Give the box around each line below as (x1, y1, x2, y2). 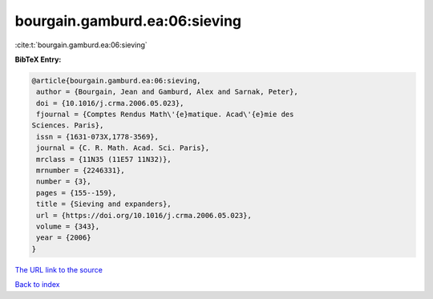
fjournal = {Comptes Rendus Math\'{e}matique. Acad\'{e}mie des (36, 110, 294, 119)
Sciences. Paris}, (31, 121, 104, 130)
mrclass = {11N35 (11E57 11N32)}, (36, 155, 172, 164)
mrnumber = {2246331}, (36, 166, 126, 176)
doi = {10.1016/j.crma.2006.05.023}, (36, 99, 184, 107)
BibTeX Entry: (14, 55, 62, 64)
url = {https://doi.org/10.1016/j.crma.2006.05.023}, (36, 211, 252, 220)
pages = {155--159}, (36, 188, 117, 197)
